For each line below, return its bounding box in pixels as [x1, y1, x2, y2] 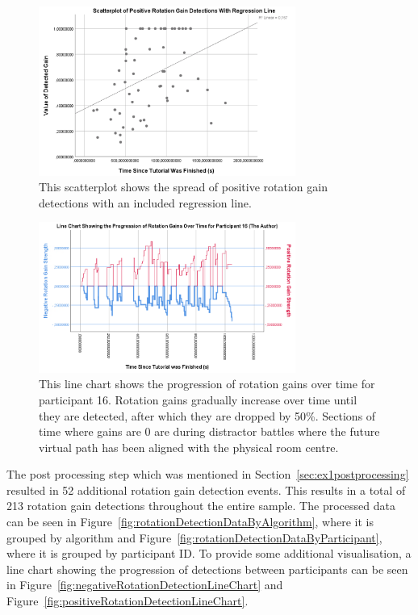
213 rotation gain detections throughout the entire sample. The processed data [6, 497, 395, 514]
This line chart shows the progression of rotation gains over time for [39, 375, 375, 392]
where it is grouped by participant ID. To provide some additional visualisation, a [6, 545, 412, 562]
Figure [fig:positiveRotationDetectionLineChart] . [6, 592, 249, 609]
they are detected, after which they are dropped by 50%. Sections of [39, 407, 376, 424]
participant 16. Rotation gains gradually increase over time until [39, 391, 357, 408]
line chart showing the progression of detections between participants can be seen [6, 560, 408, 577]
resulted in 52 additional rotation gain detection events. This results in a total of [6, 481, 406, 498]
